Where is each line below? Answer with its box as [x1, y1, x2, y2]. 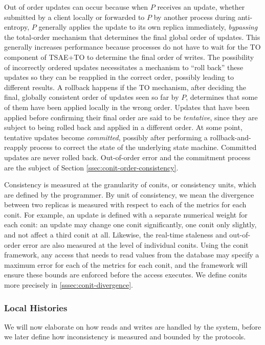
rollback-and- [210, 132, 251, 142]
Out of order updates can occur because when [4, 2, 148, 12]
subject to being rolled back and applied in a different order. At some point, [4, 122, 242, 133]
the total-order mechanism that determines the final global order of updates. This [4, 31, 260, 42]
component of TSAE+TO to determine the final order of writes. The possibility [4, 51, 254, 62]
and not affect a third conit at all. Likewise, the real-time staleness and [4, 229, 227, 240]
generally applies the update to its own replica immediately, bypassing [38, 21, 258, 32]
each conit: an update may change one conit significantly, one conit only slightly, [4, 219, 257, 230]
